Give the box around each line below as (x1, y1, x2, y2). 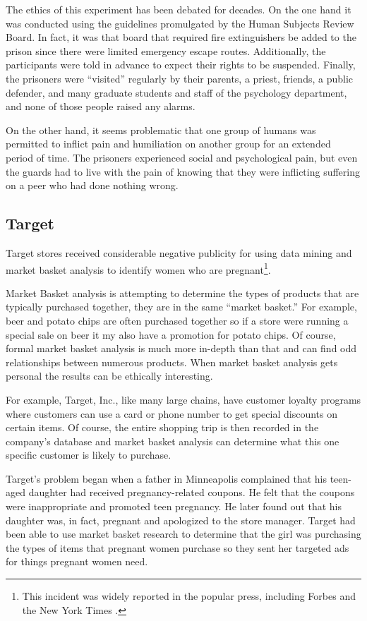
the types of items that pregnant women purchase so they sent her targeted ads (6, 540, 349, 555)
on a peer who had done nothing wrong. (6, 178, 179, 193)
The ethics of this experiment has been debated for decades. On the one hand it (6, 2, 351, 16)
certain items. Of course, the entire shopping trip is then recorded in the (6, 420, 319, 435)
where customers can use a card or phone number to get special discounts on (6, 406, 337, 421)
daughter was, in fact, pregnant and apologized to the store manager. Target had (6, 512, 356, 527)
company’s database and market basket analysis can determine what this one (6, 433, 339, 448)
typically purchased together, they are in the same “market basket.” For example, (6, 299, 357, 314)
